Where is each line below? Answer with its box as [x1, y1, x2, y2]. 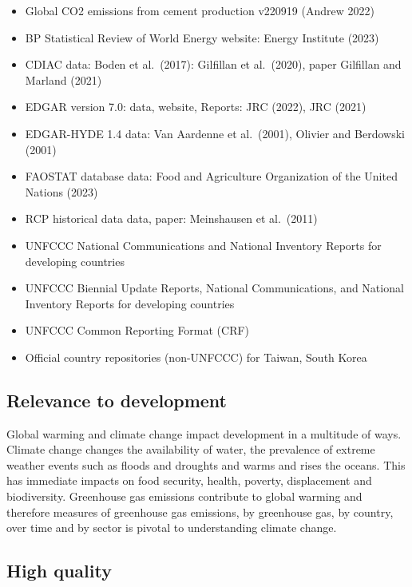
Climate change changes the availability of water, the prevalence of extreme [6, 441, 375, 458]
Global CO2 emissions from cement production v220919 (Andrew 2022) [25, 2, 374, 18]
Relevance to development [6, 387, 228, 412]
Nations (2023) [25, 183, 98, 200]
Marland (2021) [25, 71, 102, 88]
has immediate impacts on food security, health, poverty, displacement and [6, 472, 372, 489]
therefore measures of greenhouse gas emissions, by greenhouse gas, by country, [6, 503, 394, 520]
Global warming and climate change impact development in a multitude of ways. [6, 425, 402, 442]
